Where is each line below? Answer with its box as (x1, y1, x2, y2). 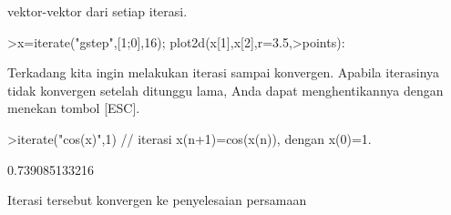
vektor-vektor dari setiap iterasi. (7, 2, 188, 20)
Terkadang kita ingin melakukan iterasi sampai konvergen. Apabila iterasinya (7, 63, 440, 82)
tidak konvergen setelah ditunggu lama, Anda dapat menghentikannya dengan (7, 80, 444, 99)
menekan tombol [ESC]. (7, 98, 140, 118)
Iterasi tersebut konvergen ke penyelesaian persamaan (7, 190, 307, 210)
